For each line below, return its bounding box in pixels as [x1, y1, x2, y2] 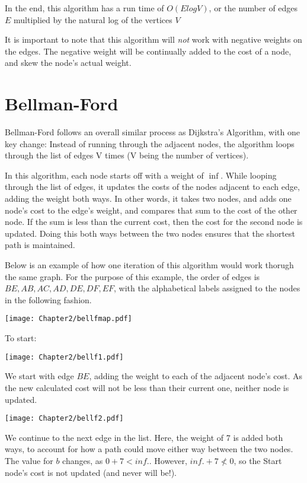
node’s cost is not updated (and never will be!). [5, 466, 177, 478]
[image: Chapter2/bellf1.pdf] [5, 352, 124, 361]
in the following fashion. [5, 293, 92, 306]
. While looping [220, 169, 277, 181]
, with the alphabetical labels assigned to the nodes [114, 282, 300, 294]
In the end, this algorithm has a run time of [5, 2, 164, 14]
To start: [5, 332, 37, 344]
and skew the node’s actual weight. [5, 56, 132, 69]
